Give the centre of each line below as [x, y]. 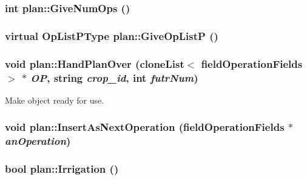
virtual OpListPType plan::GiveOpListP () [112, 35]
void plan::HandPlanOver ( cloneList [95, 63]
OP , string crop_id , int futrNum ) [114, 77]
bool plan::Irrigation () [62, 169]
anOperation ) [38, 141]
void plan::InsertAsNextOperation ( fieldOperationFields [145, 127]
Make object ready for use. [55, 100]
